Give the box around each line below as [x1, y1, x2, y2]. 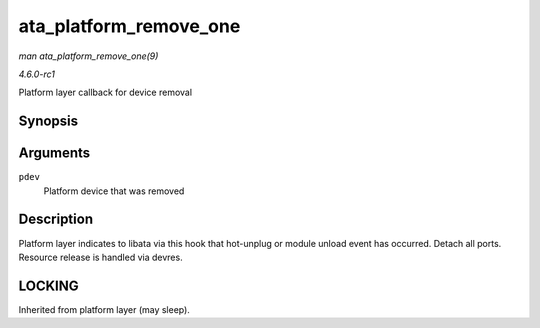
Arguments [18, 145, 91, 162]
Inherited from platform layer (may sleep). [18, 303, 190, 315]
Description [18, 211, 94, 228]
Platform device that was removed [43, 185, 185, 197]
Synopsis [18, 113, 79, 130]
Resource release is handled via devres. [18, 251, 184, 263]
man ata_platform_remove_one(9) [18, 50, 159, 62]
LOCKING [18, 277, 79, 294]
